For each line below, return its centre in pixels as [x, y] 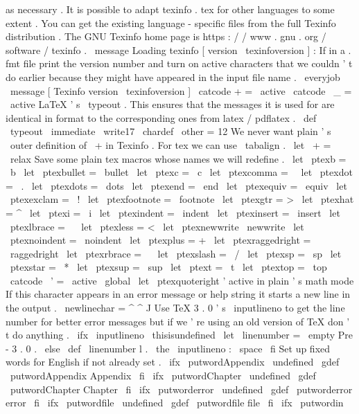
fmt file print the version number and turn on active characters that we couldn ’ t [179, 63]
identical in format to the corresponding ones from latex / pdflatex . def [161, 117]
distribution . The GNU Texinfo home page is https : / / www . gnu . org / [166, 36]
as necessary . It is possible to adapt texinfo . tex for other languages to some [170, 9]
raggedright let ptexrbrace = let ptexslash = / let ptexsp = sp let [176, 253]
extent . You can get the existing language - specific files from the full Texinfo [171, 22]
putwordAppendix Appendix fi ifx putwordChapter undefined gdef [163, 376]
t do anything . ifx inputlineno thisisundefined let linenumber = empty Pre [179, 335]
